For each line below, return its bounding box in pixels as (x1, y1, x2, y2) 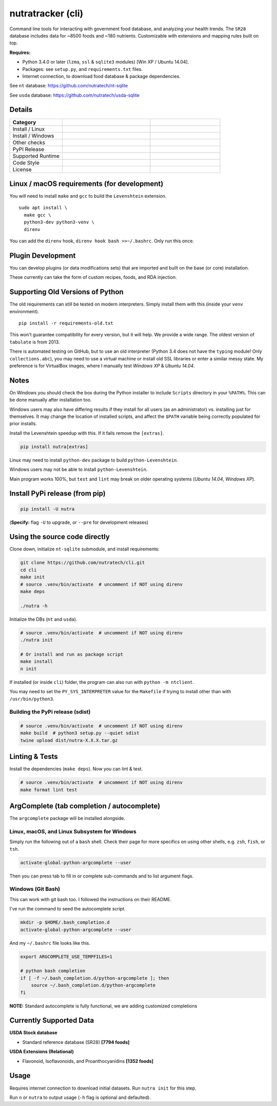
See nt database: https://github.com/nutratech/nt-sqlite (9, 83, 128, 89)
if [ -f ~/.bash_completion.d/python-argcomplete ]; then (20, 975, 169, 981)
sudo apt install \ (18, 205, 68, 211)
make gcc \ (24, 212, 51, 218)
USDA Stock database (9, 1029, 57, 1036)
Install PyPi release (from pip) (9, 489, 106, 498)
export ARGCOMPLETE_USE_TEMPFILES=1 (20, 954, 113, 960)
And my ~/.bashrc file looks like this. (9, 940, 91, 946)
